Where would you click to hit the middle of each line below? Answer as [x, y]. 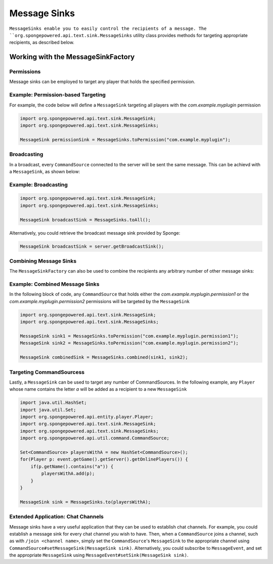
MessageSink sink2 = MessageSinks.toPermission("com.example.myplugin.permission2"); [129, 343]
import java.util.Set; [48, 410]
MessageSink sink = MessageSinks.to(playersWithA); [85, 502]
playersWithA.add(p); [68, 474]
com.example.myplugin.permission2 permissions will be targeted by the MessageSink [99, 301]
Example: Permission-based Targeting [58, 95]
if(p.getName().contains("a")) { [72, 466]
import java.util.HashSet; [53, 403]
